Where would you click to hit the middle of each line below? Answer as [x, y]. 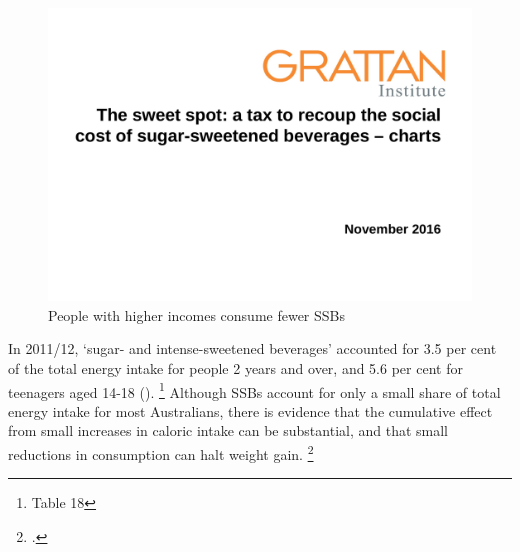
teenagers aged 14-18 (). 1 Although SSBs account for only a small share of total [254, 390]
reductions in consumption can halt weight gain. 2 [161, 452]
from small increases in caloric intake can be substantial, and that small [228, 430]
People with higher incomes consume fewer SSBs [196, 314]
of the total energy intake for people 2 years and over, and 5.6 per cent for [235, 367]
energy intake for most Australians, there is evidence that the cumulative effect [250, 410]
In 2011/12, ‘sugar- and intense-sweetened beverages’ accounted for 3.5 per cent [252, 348]
